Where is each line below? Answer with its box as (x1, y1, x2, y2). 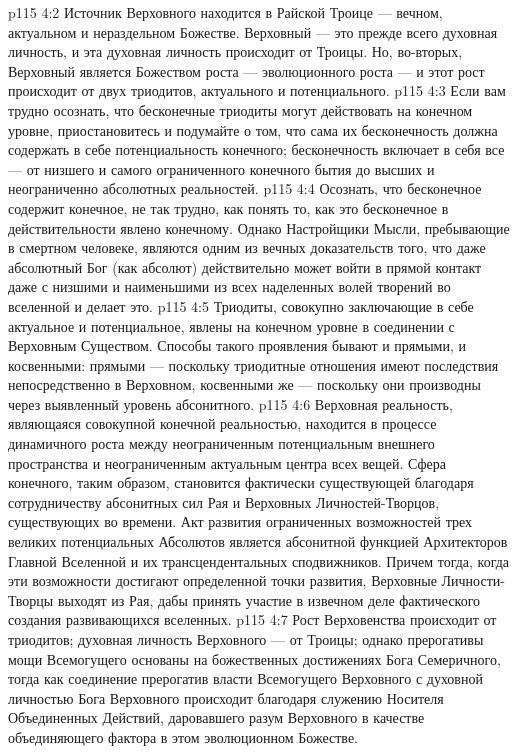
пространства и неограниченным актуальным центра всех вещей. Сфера (8, 452, 446, 473)
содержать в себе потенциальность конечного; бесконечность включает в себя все (8, 139, 505, 160)
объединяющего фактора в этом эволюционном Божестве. (8, 726, 358, 747)
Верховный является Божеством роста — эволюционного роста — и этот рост (8, 60, 485, 81)
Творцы (8, 589, 54, 610)
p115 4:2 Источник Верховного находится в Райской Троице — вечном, (8, 2, 443, 22)
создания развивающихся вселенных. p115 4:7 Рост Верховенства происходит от (8, 609, 497, 630)
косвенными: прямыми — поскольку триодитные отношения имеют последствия (8, 354, 499, 375)
